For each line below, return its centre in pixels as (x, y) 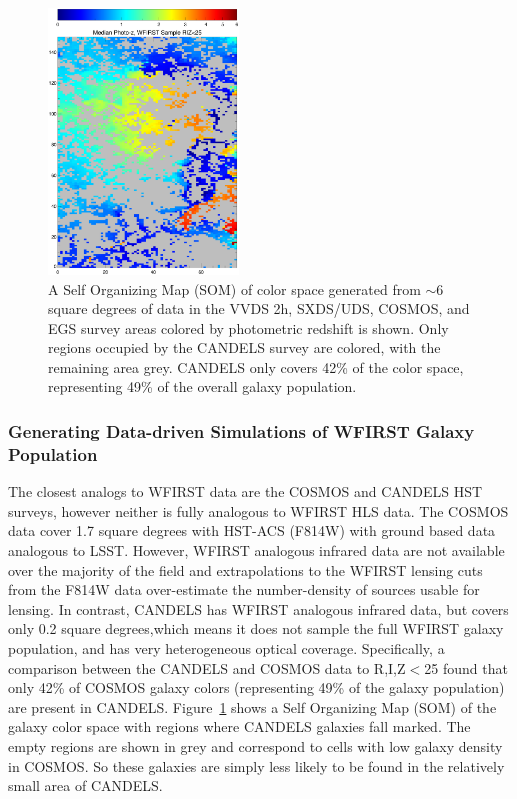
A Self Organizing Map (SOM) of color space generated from (234, 288)
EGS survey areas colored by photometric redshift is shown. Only (248, 327)
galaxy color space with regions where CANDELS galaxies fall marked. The (239, 726)
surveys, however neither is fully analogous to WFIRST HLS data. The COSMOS (258, 510)
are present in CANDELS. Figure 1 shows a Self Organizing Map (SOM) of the (252, 706)
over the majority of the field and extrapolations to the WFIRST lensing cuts (245, 569)
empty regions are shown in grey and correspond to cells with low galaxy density (255, 745)
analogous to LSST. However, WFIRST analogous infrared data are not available (256, 549)
